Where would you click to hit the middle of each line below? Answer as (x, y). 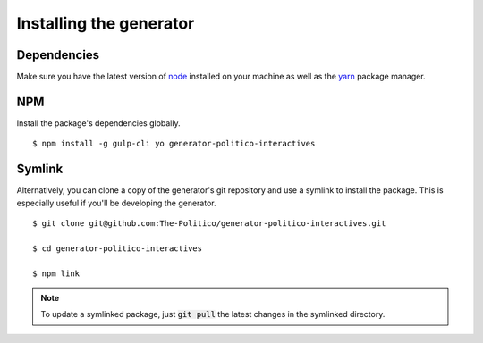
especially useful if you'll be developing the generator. (116, 203)
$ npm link (56, 273)
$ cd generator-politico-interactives (118, 248)
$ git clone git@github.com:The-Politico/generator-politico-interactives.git (209, 224)
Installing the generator (106, 23)
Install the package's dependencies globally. (98, 123)
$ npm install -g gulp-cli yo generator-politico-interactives (174, 144)
